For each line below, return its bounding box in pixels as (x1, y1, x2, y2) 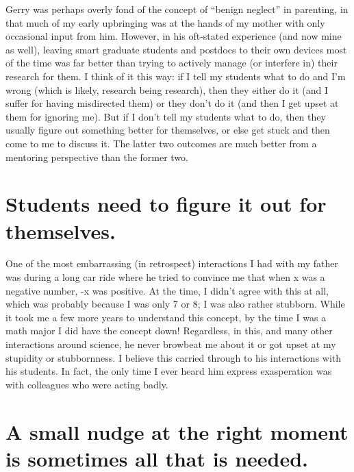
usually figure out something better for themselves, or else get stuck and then (5, 123, 330, 137)
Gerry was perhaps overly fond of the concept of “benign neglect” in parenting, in (5, 2, 349, 16)
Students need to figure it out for (5, 190, 327, 218)
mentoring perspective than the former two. (5, 149, 189, 164)
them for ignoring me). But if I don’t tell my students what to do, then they (5, 109, 326, 123)
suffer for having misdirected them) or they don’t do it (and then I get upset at (5, 96, 339, 110)
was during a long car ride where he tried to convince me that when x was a (5, 270, 325, 284)
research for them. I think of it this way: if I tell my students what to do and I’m (5, 69, 346, 83)
